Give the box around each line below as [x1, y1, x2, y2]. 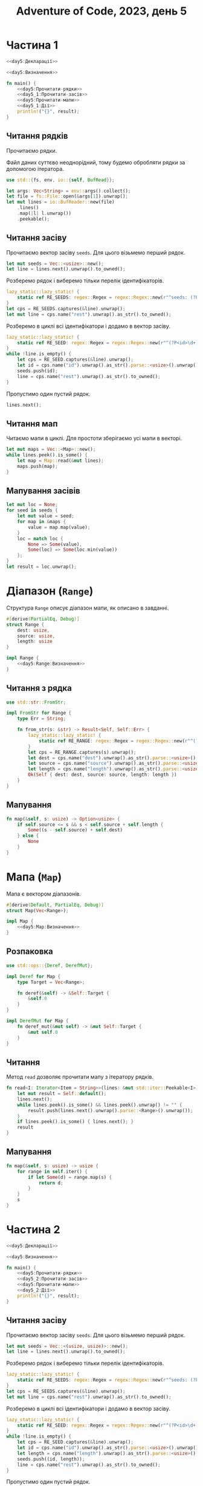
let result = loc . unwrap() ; [6, 564, 77, 570]
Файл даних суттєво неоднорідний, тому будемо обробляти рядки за [6, 159, 185, 166]
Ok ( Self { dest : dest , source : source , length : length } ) [28, 771, 177, 778]
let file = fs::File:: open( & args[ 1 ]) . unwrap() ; [6, 193, 129, 199]
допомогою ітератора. [6, 165, 65, 172]
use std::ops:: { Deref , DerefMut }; [6, 962, 94, 968]
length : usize [17, 638, 53, 645]
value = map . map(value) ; [28, 524, 91, 530]
